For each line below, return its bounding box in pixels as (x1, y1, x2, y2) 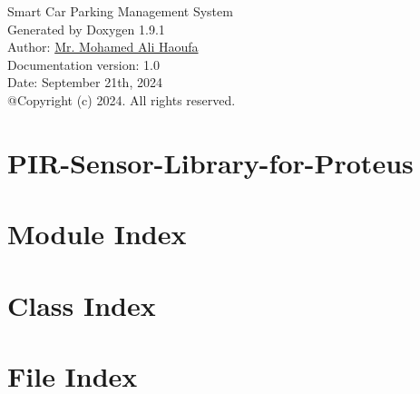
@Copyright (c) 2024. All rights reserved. (7, 90, 236, 109)
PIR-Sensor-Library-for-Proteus (7, 143, 414, 181)
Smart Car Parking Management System (7, 2, 233, 20)
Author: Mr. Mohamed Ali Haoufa (7, 37, 199, 56)
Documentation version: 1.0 (7, 54, 160, 74)
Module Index (7, 215, 187, 252)
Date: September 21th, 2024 (7, 73, 162, 92)
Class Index (7, 286, 156, 323)
